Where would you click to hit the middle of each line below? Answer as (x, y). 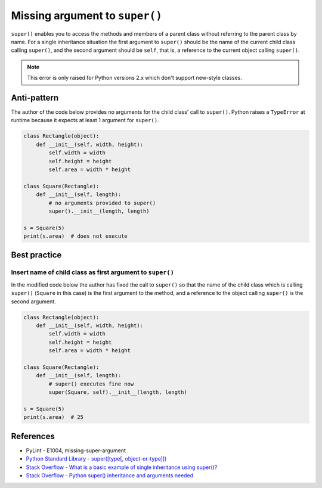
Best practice (36, 255)
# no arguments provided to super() (102, 203)
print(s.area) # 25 (53, 417)
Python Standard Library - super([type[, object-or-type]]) (96, 459)
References (33, 436)
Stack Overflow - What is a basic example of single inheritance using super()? (122, 467)
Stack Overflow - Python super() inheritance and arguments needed (110, 475)
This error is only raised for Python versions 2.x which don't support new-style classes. (135, 78)
